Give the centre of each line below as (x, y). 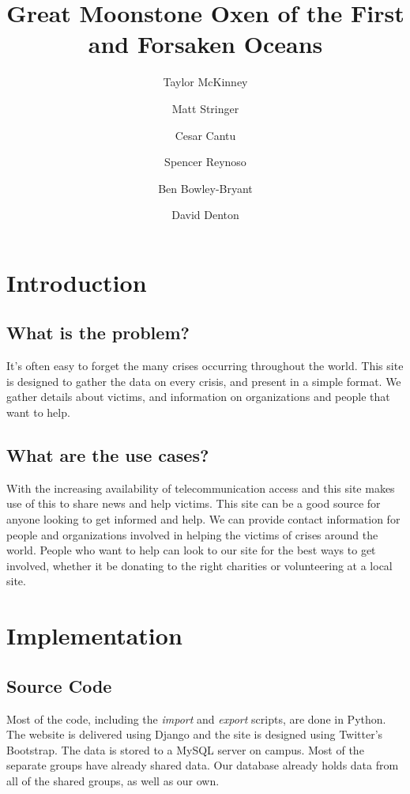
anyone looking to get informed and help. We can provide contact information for (203, 519)
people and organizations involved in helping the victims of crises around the (192, 534)
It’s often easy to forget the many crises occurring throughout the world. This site (205, 366)
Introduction (77, 282)
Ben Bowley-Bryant (205, 188)
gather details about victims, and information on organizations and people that (198, 397)
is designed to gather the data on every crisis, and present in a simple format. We (204, 381)
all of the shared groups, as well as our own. (113, 780)
